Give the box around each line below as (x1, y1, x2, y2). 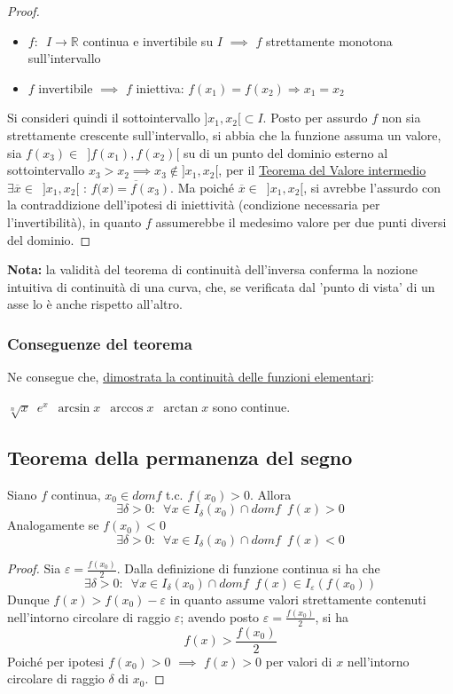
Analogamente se (7, 516, 99, 534)
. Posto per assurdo (262, 108, 368, 127)
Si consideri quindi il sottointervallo (7, 108, 200, 127)
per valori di (265, 651, 332, 670)
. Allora (249, 485, 292, 503)
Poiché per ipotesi (7, 651, 105, 670)
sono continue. (212, 397, 291, 415)
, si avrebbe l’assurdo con (303, 177, 441, 196)
